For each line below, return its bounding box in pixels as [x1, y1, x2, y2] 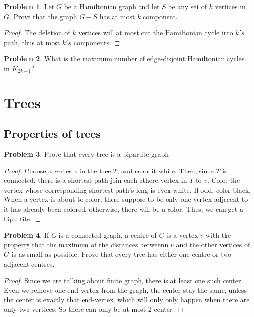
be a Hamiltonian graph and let [64, 1, 160, 11]
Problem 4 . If [4, 230, 49, 240]
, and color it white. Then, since [117, 165, 214, 175]
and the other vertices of [176, 239, 250, 249]
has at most [99, 11, 135, 21]
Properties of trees [4, 126, 101, 141]
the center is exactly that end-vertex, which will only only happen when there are [4, 294, 250, 304]
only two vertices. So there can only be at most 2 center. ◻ [4, 304, 183, 314]
